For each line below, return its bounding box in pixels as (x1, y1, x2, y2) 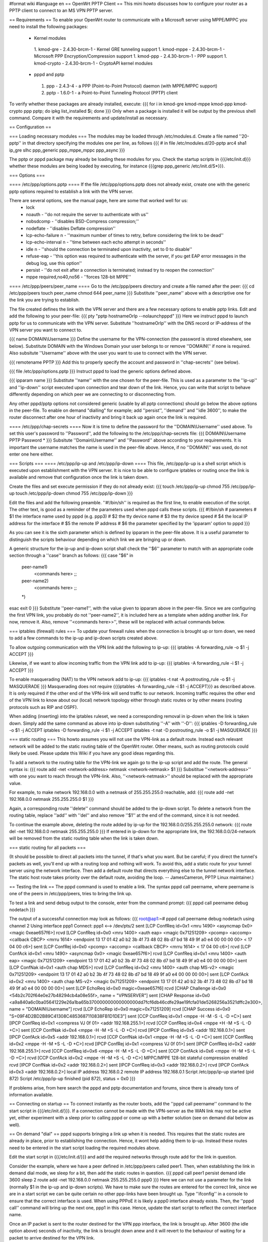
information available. (9, 1092, 54, 1098)
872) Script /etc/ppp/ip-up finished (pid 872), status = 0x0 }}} (9, 1076, 136, 1082)
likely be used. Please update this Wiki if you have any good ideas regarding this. (9, 750, 175, 756)
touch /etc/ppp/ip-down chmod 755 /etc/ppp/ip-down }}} (15, 490, 134, 496)
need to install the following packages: (9, 24, 88, 30)
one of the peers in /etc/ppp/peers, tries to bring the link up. (9, 891, 133, 897)
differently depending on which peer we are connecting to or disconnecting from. (9, 391, 176, 397)
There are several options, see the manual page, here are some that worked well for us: (9, 197, 188, 203)
